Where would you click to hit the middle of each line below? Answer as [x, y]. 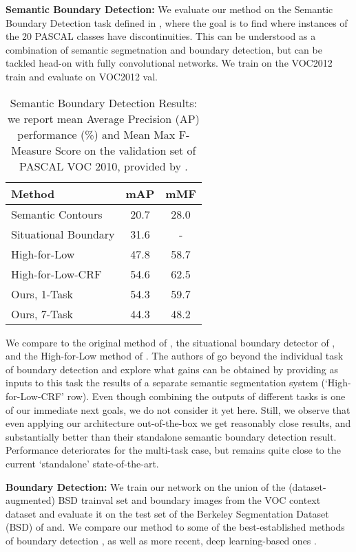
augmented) [30, 500]
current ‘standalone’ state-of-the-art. [82, 463]
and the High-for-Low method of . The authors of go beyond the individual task [175, 356]
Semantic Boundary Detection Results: [103, 102]
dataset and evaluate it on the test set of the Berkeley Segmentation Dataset [167, 513]
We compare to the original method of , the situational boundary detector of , [170, 342]
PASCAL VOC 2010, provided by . [104, 166]
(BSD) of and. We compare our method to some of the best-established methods [175, 527]
